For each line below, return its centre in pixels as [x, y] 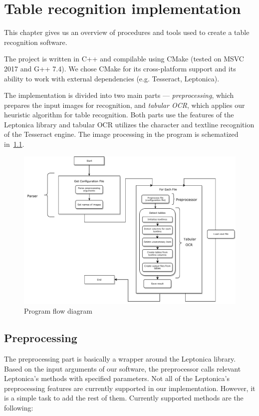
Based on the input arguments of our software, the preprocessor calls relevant [123, 368]
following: [19, 408]
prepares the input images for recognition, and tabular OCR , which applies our [125, 105]
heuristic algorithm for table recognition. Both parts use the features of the [119, 115]
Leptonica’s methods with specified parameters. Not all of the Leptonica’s [117, 378]
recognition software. [36, 42]
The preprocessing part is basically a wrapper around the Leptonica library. [120, 359]
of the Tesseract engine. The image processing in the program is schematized [121, 134]
